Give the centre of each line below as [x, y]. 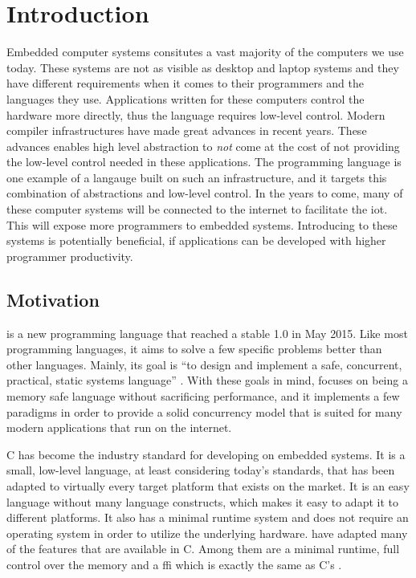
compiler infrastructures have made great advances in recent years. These [187, 130]
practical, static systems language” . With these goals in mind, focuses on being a [207, 380]
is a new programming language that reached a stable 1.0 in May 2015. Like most [207, 333]
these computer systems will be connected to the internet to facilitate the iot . [197, 209]
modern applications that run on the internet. [119, 427]
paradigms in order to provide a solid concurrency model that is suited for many [204, 411]
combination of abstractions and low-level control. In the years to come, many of [205, 193]
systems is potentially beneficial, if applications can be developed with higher [196, 240]
